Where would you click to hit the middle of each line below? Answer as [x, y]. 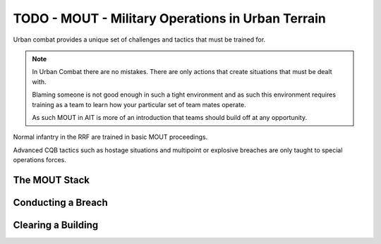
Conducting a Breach [61, 202]
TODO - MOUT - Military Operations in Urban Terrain [169, 18]
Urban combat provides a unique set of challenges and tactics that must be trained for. [139, 39]
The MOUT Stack [51, 180]
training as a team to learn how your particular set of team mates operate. [139, 104]
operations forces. [40, 160]
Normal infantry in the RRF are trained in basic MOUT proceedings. [110, 137]
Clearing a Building [56, 225]
